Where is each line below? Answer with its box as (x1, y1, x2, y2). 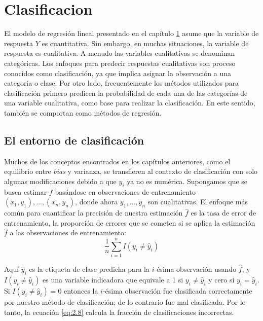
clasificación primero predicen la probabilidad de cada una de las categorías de (4, 87, 248, 98)
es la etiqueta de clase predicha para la (29, 264, 149, 274)
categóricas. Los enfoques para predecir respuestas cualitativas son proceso (4, 57, 236, 68)
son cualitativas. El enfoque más (147, 196, 248, 207)
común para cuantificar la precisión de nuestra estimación (4, 207, 183, 218)
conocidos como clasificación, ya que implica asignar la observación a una (4, 67, 231, 78)
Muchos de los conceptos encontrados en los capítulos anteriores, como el (4, 156, 231, 166)
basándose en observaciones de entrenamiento (55, 186, 196, 197)
